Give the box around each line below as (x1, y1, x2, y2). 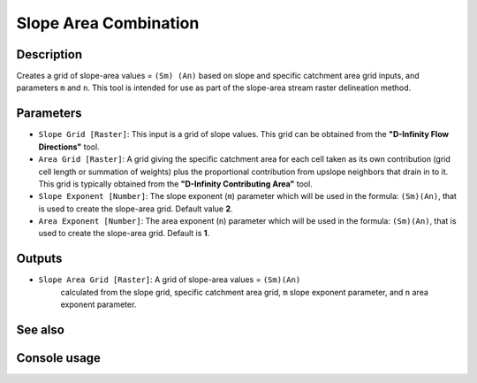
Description (16, 47, 83, 62)
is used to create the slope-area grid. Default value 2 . (38, 203, 233, 214)
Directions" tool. (38, 142, 101, 152)
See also (16, 322, 65, 337)
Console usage (16, 350, 102, 365)
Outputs (16, 251, 63, 266)
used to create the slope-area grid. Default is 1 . (38, 228, 210, 239)
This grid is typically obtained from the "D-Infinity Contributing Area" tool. (38, 178, 313, 189)
